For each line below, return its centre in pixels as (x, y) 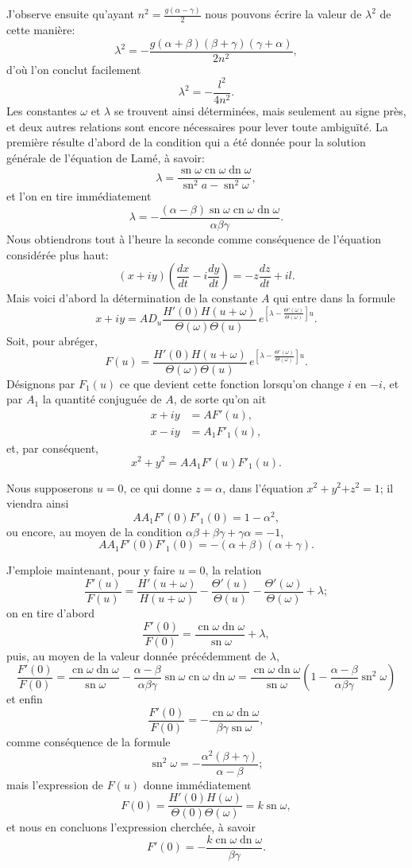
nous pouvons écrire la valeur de (283, 14)
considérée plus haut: (58, 254)
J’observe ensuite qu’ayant (70, 14)
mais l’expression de (55, 784)
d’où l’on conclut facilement (74, 69)
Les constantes (42, 110)
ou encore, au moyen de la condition (94, 531)
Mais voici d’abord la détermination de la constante (132, 298)
